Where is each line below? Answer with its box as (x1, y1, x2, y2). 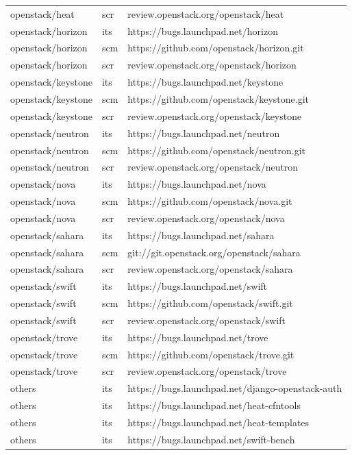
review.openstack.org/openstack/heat (127, 6, 284, 21)
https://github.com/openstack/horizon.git (127, 40, 304, 55)
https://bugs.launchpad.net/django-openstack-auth (127, 381, 342, 395)
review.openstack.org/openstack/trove (127, 364, 287, 378)
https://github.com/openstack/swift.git (127, 296, 293, 310)
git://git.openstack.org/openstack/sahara (127, 245, 301, 259)
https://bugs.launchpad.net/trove (127, 330, 268, 344)
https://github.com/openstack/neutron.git (127, 143, 305, 157)
